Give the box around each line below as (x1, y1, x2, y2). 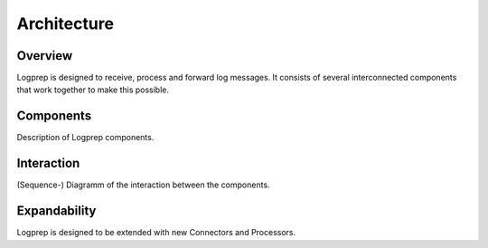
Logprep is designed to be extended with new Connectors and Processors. (16, 227, 296, 238)
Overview (16, 48, 73, 63)
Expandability (16, 204, 97, 219)
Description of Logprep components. (16, 132, 155, 143)
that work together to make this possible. (16, 84, 170, 95)
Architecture (16, 14, 115, 33)
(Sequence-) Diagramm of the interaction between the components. (16, 179, 270, 190)
